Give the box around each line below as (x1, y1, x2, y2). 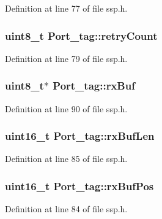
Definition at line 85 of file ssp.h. (5, 152, 128, 165)
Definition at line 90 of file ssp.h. (5, 102, 128, 115)
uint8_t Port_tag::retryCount (5, 28, 158, 43)
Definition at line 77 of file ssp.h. (5, 2, 128, 14)
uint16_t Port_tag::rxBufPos (5, 178, 154, 193)
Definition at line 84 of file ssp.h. (5, 202, 128, 215)
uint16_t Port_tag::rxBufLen (5, 128, 155, 144)
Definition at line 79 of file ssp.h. (5, 52, 128, 64)
